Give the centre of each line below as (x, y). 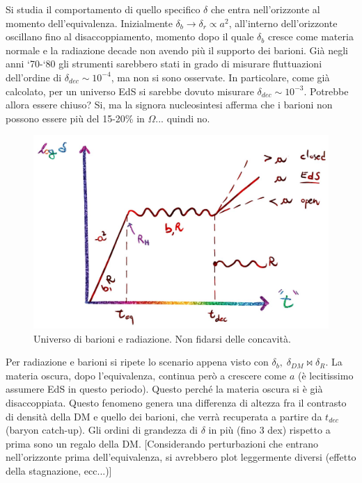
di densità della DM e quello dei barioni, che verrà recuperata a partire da (164, 416)
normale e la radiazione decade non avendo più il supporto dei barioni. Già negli (177, 50)
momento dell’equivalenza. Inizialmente (89, 23)
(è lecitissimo (325, 375)
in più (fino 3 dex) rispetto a (269, 430)
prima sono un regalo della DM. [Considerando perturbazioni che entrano (162, 443)
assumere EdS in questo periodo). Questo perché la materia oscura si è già (164, 389)
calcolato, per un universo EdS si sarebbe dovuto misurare (130, 91)
